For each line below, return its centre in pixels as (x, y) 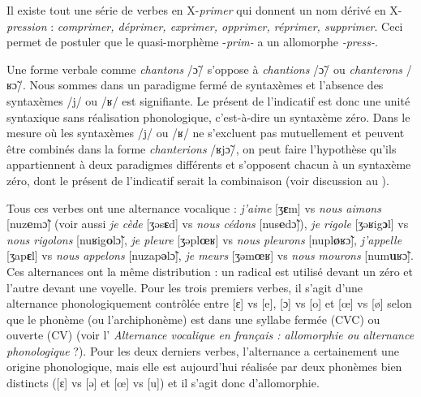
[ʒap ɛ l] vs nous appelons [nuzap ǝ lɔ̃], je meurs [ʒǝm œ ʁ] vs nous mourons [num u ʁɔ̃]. (210, 255)
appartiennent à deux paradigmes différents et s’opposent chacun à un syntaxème (209, 164)
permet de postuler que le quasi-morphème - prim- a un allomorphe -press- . (192, 42)
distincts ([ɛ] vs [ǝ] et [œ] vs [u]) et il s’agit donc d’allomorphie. (163, 383)
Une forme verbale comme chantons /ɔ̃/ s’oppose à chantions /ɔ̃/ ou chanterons (205, 69)
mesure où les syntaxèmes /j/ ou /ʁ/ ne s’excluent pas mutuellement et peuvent (206, 133)
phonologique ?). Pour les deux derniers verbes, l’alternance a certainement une (203, 350)
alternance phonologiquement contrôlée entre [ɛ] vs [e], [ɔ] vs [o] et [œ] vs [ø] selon (209, 303)
